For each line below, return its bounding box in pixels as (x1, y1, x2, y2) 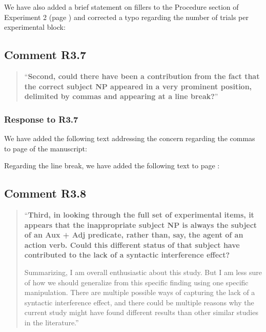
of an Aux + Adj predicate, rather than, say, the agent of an (24, 229, 243, 240)
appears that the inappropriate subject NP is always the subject (24, 219, 257, 230)
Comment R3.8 (4, 185, 86, 201)
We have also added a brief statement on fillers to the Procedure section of (4, 2, 239, 12)
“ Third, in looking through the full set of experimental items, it (24, 209, 254, 220)
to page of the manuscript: (4, 143, 87, 153)
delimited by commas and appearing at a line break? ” (24, 91, 218, 102)
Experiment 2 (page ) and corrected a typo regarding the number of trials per (4, 11, 249, 22)
